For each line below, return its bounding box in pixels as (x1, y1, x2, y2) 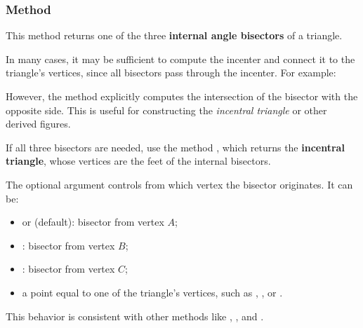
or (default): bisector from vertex (22, 214, 164, 229)
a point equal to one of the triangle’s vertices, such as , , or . (22, 285, 283, 299)
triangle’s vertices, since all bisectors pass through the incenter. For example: (6, 65, 336, 80)
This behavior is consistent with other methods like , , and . (6, 308, 264, 323)
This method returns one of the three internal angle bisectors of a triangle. (6, 28, 343, 43)
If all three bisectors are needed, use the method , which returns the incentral (6, 139, 345, 154)
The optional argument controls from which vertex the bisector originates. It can (6, 177, 353, 191)
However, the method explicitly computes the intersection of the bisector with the (6, 89, 358, 103)
